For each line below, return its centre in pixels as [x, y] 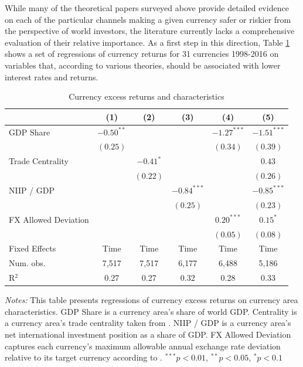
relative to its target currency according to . [84, 357]
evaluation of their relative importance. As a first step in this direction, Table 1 [147, 42]
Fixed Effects [33, 248]
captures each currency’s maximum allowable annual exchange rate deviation [143, 346]
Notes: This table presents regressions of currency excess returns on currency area [151, 300]
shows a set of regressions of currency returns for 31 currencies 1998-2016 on [142, 54]
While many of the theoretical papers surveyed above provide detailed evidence [147, 8]
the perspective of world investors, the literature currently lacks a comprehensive [150, 31]
